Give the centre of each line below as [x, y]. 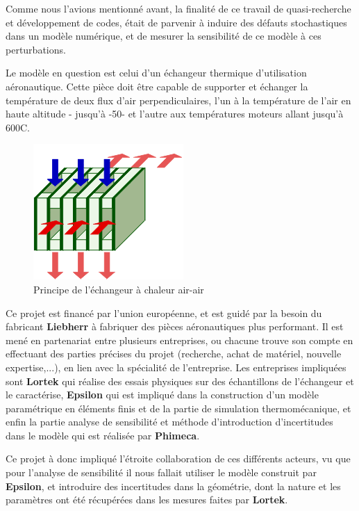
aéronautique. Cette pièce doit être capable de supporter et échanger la [157, 86]
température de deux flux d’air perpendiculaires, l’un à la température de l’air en [178, 100]
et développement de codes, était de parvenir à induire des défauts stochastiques [176, 22]
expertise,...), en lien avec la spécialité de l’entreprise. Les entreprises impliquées [176, 367]
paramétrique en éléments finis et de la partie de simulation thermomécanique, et [178, 408]
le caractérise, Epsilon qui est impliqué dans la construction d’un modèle [162, 395]
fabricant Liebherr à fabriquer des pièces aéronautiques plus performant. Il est [175, 326]
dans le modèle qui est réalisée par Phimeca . [103, 435]
